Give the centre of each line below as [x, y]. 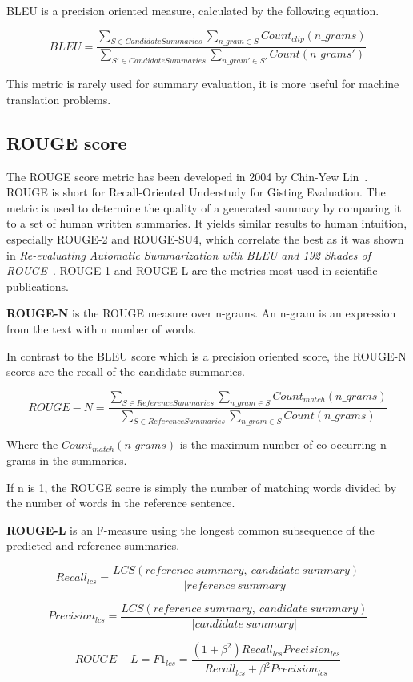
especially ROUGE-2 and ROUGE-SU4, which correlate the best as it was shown [205, 238]
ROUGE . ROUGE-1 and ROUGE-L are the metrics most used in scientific [192, 270]
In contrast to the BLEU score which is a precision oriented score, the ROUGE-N [206, 355]
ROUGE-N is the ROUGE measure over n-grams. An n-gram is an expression [201, 313]
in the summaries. [83, 460]
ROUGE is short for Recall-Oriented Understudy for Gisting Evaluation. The [196, 192]
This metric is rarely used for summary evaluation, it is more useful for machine [203, 84]
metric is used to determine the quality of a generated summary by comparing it [204, 207]
